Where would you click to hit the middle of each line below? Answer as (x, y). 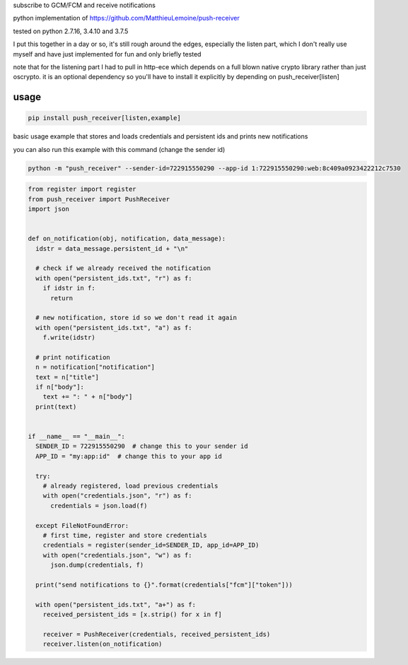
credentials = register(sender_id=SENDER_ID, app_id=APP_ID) (151, 545)
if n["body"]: (60, 387)
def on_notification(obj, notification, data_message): (127, 239)
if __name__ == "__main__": (76, 437)
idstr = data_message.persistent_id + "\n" (112, 248)
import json (49, 209)
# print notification (73, 357)
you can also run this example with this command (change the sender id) (119, 149)
